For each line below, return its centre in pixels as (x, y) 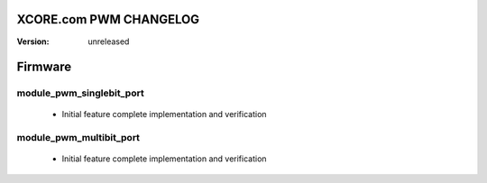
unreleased (109, 41)
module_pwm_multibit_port (78, 138)
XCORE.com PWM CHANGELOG (108, 19)
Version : (33, 41)
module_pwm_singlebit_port (80, 93)
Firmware (44, 67)
